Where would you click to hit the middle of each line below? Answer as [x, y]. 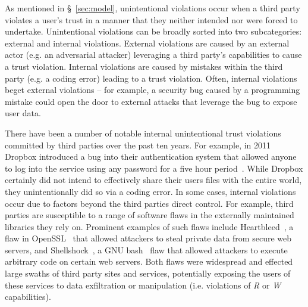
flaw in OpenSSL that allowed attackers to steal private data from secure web [148, 238]
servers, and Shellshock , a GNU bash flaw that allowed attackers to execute [146, 249]
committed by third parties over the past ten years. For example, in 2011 [138, 145]
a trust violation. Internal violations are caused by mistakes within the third [144, 66]
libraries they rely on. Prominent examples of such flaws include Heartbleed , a [149, 226]
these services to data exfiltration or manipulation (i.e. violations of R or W [143, 285]
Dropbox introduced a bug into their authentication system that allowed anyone [151, 156]
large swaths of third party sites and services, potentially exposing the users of [148, 273]
